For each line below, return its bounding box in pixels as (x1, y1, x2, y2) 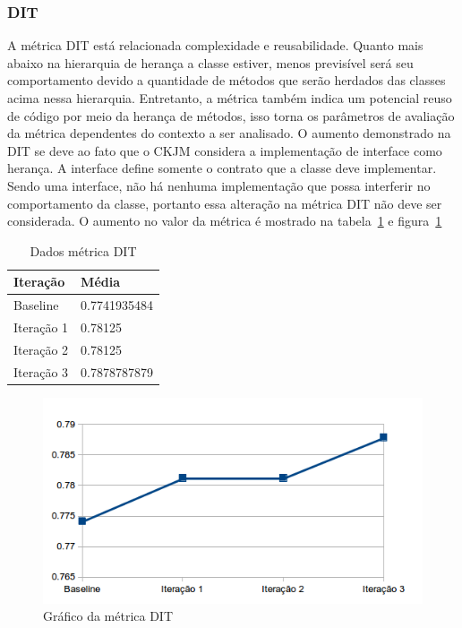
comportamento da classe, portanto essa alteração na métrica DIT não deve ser (7, 194, 442, 212)
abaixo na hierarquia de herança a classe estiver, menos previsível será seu (7, 53, 414, 72)
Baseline (13, 296, 59, 314)
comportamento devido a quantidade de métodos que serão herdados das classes (7, 71, 446, 90)
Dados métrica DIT (30, 241, 137, 260)
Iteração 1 (13, 318, 69, 337)
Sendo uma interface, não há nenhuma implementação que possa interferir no (7, 176, 431, 194)
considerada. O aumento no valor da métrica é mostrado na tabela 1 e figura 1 (7, 211, 442, 230)
